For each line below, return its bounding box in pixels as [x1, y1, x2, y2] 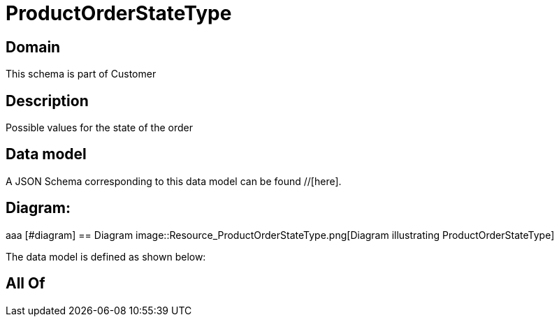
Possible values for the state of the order [6, 122, 193, 134]
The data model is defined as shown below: [6, 250, 206, 263]
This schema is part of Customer [6, 68, 157, 80]
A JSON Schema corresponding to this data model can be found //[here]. [6, 175, 342, 187]
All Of [6, 275, 45, 293]
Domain [6, 38, 61, 56]
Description [6, 92, 89, 110]
